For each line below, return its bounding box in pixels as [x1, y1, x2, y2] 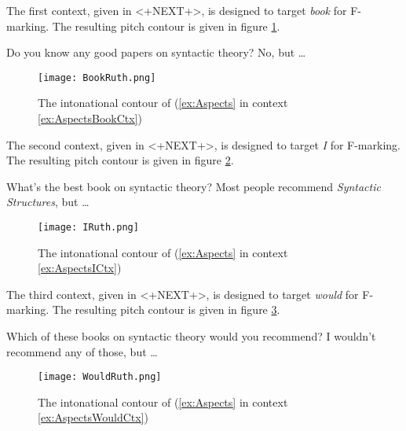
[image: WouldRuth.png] [38, 371, 162, 383]
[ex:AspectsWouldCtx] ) [38, 409, 148, 425]
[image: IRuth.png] [38, 222, 139, 233]
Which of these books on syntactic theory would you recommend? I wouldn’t [6, 328, 376, 344]
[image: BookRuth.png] [38, 72, 156, 83]
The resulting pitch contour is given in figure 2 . [6, 152, 234, 168]
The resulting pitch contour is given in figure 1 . [52, 17, 280, 34]
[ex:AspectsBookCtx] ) [38, 110, 142, 127]
